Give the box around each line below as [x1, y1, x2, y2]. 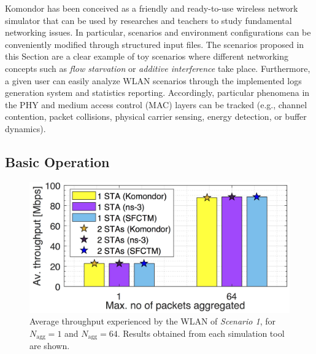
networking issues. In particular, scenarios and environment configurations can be [5, 26, 311, 39]
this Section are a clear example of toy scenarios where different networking [5, 50, 289, 63]
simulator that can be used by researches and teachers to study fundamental [5, 14, 292, 26]
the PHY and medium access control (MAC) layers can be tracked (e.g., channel [5, 98, 307, 111]
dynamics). [5, 122, 46, 135]
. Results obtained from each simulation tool [117, 326, 285, 339]
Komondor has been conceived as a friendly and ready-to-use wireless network [5, 2, 298, 14]
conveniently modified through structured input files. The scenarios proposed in [5, 37, 304, 50]
